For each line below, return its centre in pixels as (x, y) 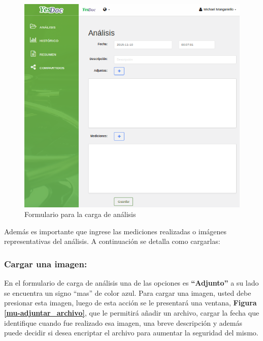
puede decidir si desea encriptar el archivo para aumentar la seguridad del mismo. (131, 333)
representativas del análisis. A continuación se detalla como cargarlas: (112, 241)
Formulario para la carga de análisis (80, 214)
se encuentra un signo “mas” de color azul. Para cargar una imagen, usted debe (128, 292)
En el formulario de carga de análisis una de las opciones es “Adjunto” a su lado (131, 283)
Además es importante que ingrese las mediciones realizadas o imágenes (116, 231)
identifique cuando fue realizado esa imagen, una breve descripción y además (123, 322)
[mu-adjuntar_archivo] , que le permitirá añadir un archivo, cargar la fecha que (132, 313)
